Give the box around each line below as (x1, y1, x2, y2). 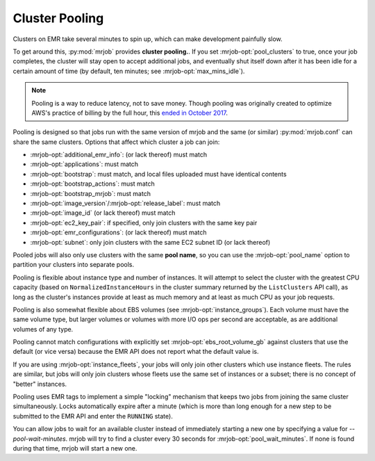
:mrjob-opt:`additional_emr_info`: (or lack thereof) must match (30, 150, 208, 159)
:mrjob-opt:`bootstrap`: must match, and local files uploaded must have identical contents (30, 170, 287, 178)
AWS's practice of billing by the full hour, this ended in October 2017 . (31, 108, 228, 117)
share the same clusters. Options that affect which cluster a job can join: (12, 138, 220, 146)
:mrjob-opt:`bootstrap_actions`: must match (30, 179, 156, 188)
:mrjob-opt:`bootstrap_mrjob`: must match (30, 189, 151, 197)
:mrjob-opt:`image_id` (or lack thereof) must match (30, 209, 176, 217)
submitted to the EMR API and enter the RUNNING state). (12, 412, 173, 420)
